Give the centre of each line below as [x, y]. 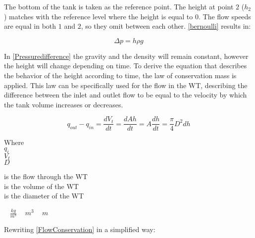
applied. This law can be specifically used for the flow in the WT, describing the [126, 85]
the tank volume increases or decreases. [64, 104]
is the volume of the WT [41, 186]
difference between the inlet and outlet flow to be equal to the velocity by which [126, 95]
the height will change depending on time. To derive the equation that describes [126, 66]
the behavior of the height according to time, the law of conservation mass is [120, 75]
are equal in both [30, 26]
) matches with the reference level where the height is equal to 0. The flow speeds [127, 16]
